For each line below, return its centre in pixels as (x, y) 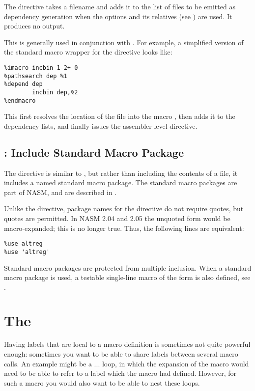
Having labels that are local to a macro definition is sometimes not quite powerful (127, 344)
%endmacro (20, 100)
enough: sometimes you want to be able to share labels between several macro (121, 354)
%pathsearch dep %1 (36, 76)
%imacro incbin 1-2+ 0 (41, 68)
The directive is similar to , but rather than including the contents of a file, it (121, 173)
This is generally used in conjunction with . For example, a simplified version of (124, 42)
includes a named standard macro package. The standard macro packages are (121, 182)
